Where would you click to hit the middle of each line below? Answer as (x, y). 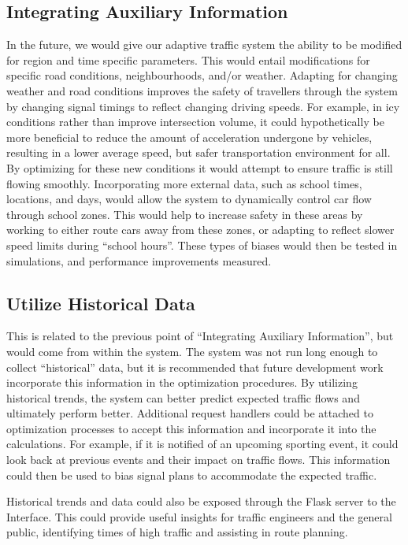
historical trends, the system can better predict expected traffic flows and (183, 397)
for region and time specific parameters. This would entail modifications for (188, 59)
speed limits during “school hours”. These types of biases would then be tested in (202, 245)
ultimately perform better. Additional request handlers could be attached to (190, 413)
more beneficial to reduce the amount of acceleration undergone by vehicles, (189, 137)
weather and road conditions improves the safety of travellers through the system (202, 90)
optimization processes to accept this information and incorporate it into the (191, 428)
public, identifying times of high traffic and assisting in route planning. (177, 532)
